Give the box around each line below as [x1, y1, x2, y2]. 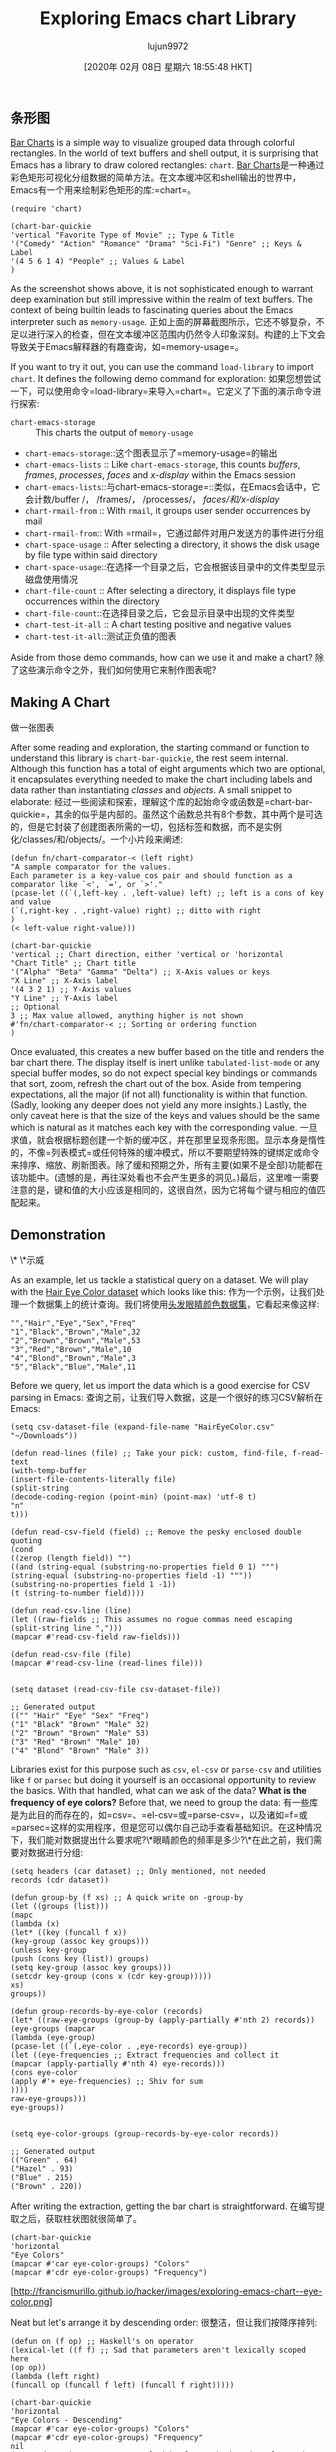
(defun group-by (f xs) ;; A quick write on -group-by [10, 1892, 244, 1902]
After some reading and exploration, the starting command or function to [10, 742, 310, 754]
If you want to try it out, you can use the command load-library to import [10, 361, 314, 373]
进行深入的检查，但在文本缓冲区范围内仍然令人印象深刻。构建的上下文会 [27, 328, 326, 341]
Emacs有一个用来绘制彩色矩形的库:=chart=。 [10, 184, 197, 196]
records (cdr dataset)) [10, 1875, 110, 1885]
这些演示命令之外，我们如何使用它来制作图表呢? [18, 664, 217, 676]
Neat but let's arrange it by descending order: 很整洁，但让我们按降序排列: [10, 2316, 318, 2328]
